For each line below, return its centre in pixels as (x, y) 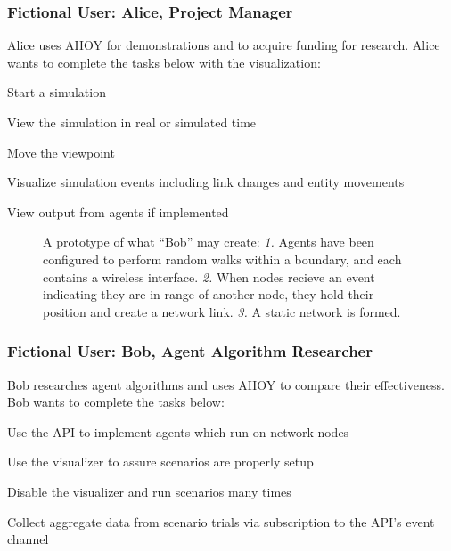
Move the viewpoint (61, 152)
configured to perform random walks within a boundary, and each (222, 259)
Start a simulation (57, 92)
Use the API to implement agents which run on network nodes (178, 431)
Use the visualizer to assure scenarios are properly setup (160, 462)
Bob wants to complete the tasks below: (116, 402)
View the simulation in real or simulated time (132, 122)
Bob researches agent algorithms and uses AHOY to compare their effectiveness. (226, 384)
